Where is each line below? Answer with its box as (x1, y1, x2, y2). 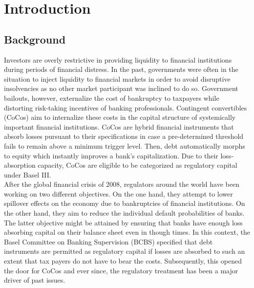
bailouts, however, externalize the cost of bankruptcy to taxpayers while (4, 92, 219, 103)
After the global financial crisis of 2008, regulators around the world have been (4, 179, 239, 189)
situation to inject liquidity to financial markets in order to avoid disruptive (4, 73, 231, 84)
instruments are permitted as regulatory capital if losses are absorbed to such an (4, 246, 245, 256)
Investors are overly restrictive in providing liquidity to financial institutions (4, 54, 232, 65)
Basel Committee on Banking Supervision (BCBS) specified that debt (4, 236, 213, 246)
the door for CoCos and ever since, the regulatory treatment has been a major (4, 265, 238, 275)
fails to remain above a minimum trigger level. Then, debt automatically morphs (4, 140, 245, 151)
